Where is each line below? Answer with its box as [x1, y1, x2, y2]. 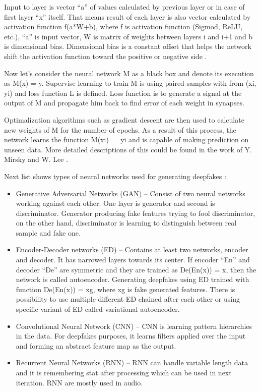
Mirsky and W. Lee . [4, 154, 69, 164]
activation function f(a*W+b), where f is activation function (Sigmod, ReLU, [4, 21, 243, 32]
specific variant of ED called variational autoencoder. [16, 304, 180, 314]
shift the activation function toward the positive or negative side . [4, 50, 207, 61]
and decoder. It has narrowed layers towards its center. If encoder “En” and [16, 254, 250, 265]
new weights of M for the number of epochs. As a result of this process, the [4, 124, 236, 135]
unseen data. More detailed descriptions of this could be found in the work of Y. [4, 144, 252, 154]
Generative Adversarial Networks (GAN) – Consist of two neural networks [16, 188, 245, 198]
